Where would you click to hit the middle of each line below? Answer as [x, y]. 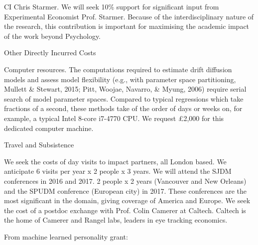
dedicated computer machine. [49, 128]
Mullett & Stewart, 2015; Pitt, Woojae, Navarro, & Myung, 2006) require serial [125, 89]
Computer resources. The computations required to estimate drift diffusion [118, 69]
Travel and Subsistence [39, 145]
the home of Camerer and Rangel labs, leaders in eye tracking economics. [116, 220]
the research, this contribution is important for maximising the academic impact [127, 26]
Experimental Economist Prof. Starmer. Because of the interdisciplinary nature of [129, 16]
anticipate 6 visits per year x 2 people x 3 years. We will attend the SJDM [118, 171]
